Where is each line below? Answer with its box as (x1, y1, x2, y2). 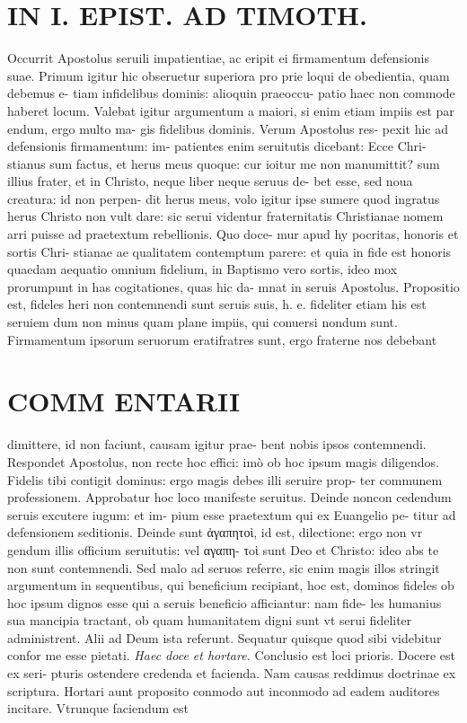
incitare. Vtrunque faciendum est (7, 699, 189, 718)
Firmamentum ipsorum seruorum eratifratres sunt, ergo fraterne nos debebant (7, 330, 437, 348)
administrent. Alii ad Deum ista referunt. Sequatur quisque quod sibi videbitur (7, 628, 442, 647)
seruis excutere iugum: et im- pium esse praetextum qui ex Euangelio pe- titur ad (7, 505, 456, 524)
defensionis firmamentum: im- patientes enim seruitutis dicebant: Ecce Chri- (7, 137, 427, 155)
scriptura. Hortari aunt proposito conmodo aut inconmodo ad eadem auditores (7, 681, 440, 700)
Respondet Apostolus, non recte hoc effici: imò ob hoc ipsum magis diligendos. (7, 452, 439, 471)
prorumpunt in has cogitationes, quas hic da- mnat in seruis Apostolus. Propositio (7, 277, 460, 295)
